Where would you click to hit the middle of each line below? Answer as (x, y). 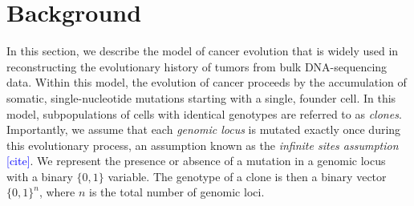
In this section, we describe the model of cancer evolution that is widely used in (203, 51)
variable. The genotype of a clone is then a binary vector (247, 176)
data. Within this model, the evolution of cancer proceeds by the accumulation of (207, 82)
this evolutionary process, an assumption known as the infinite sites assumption (203, 145)
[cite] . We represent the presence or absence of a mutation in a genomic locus (196, 161)
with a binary (40, 176)
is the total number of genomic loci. (177, 192)
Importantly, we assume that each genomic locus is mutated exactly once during (204, 129)
